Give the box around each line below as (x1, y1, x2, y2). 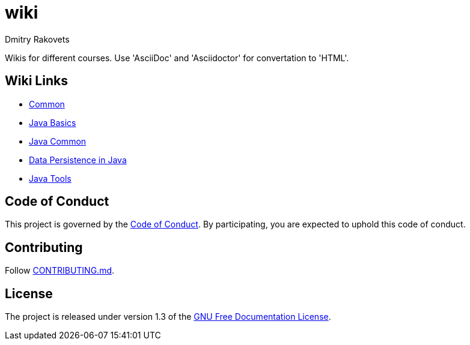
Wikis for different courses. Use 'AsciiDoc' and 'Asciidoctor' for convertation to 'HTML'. (5, 52, 349, 63)
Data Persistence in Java (29, 154, 127, 165)
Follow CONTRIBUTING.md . (5, 265, 115, 276)
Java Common (29, 136, 87, 146)
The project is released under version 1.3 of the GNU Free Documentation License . (5, 311, 331, 322)
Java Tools (29, 173, 72, 184)
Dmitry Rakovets (5, 34, 70, 44)
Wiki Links (5, 73, 68, 89)
